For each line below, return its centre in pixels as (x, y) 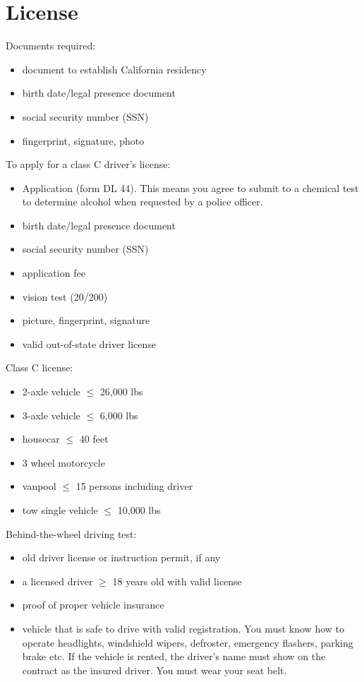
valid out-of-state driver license (89, 343)
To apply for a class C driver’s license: (88, 164)
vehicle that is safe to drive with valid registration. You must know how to (183, 628)
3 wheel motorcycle (63, 462)
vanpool (39, 486)
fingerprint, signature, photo (83, 140)
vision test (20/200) (65, 296)
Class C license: (40, 367)
